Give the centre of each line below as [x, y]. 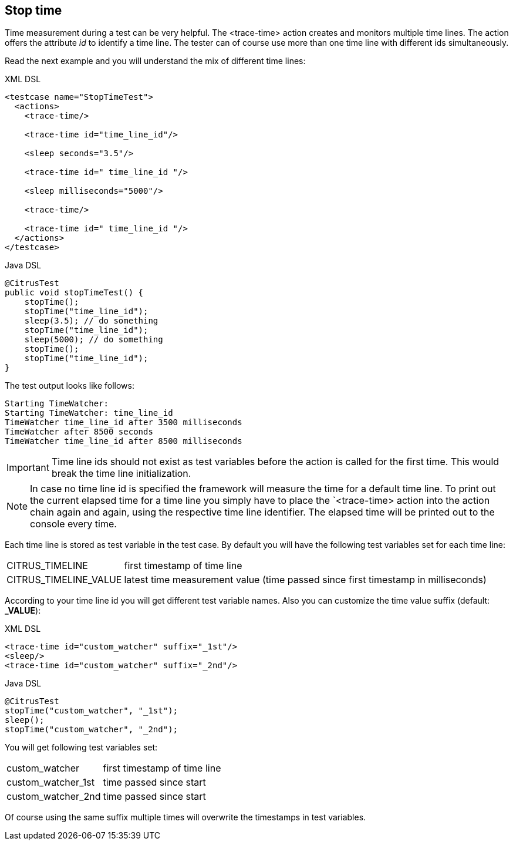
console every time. [73, 524]
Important [28, 468]
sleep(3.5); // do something [91, 321]
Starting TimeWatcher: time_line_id [89, 413]
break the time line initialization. [121, 474]
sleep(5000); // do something [94, 340]
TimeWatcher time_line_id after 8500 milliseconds [124, 441]
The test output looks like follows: [70, 386]
